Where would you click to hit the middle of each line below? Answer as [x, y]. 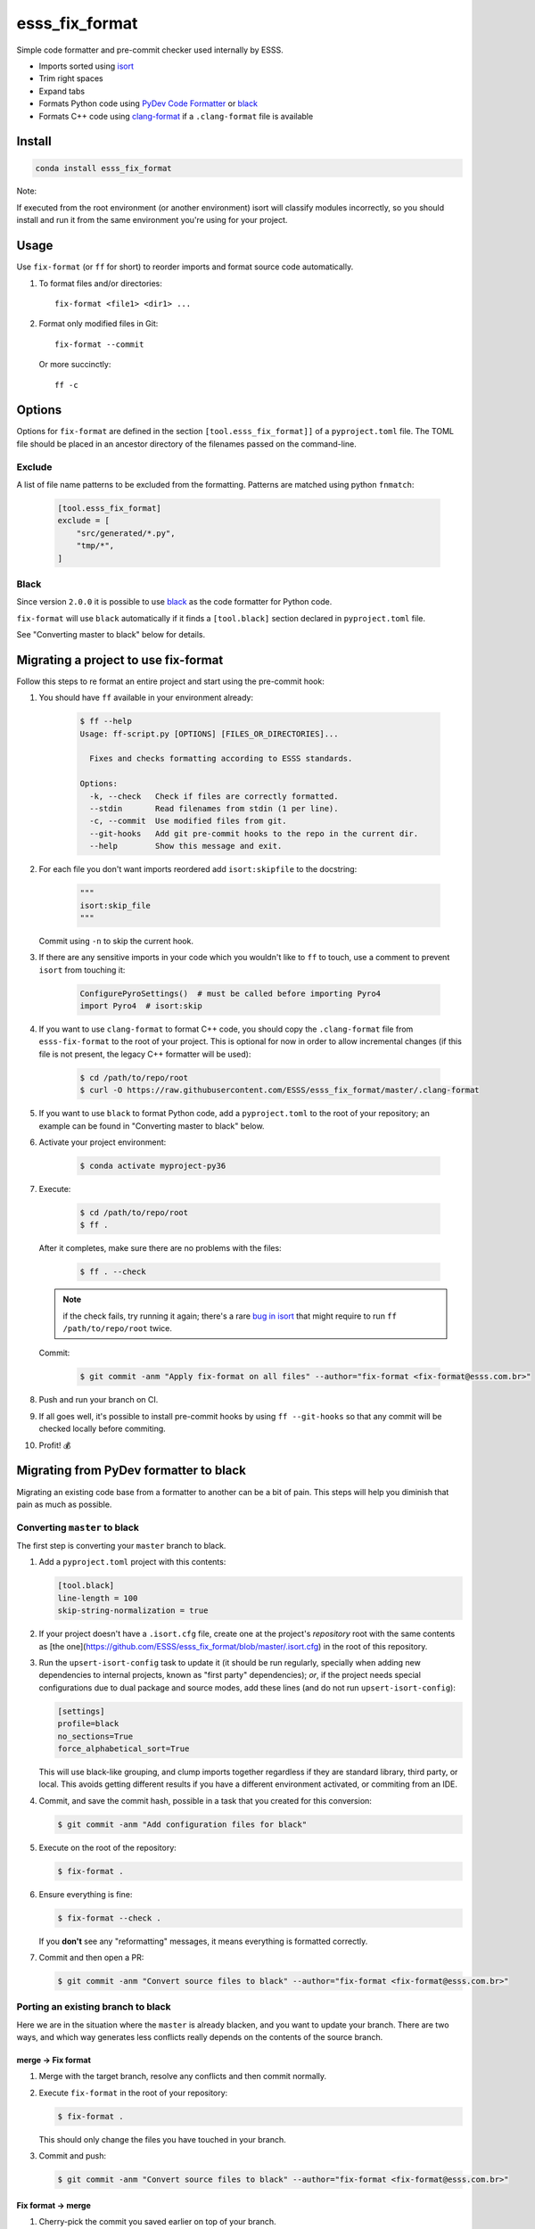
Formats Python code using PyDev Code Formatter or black [148, 103]
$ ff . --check [113, 1272]
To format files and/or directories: [100, 283]
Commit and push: [73, 2156]
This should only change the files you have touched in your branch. [162, 2139]
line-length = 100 [98, 1598]
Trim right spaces [71, 78]
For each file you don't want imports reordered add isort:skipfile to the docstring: [198, 869]
